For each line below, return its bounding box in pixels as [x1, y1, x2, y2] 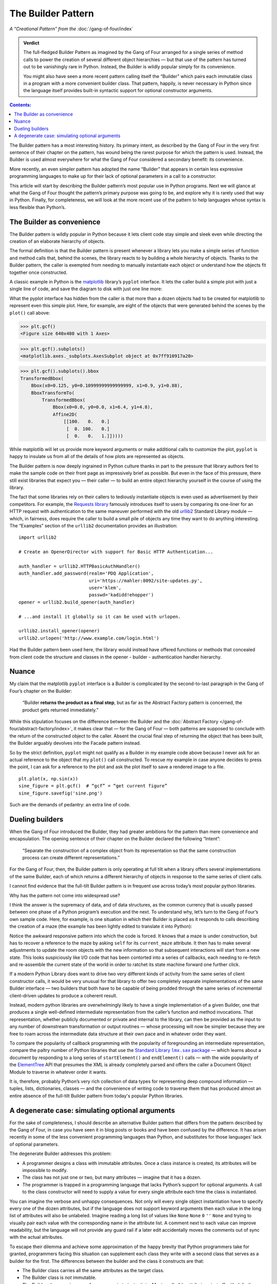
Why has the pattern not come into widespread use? [9, 892, 121, 898]
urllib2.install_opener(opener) [18, 628, 100, 634]
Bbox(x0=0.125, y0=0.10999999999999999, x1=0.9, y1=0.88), [31, 383, 183, 389]
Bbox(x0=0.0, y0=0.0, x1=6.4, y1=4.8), [52, 404, 153, 410]
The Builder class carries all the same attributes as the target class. [22, 1268, 165, 1274]
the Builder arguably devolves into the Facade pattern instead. [9, 740, 141, 746]
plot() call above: [9, 310, 50, 316]
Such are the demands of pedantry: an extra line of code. [9, 801, 131, 807]
